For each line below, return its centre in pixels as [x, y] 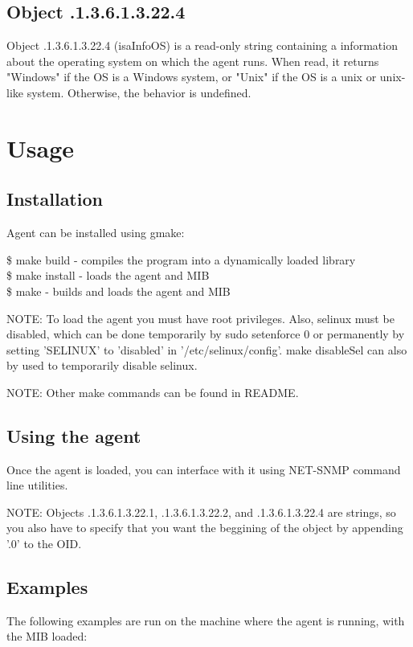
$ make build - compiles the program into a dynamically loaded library [181, 259]
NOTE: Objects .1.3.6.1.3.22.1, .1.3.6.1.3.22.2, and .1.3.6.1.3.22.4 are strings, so [201, 512]
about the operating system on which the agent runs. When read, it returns [193, 61]
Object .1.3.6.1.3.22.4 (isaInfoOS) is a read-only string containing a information [202, 45]
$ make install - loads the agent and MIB [108, 275]
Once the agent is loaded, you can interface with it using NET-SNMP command [204, 469]
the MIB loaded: [47, 636]
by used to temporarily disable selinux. [102, 365]
